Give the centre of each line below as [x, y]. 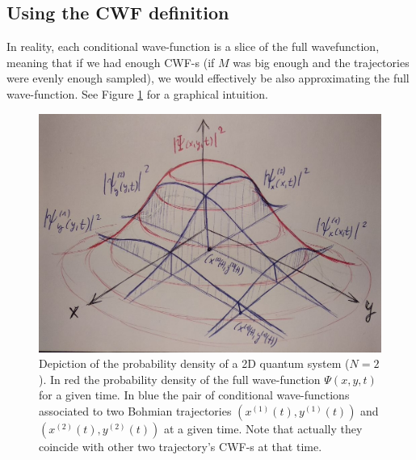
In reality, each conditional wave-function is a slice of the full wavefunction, [193, 46]
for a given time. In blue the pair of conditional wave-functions [194, 395]
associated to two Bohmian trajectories [135, 411]
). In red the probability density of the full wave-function [180, 379]
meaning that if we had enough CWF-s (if [111, 62]
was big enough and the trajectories [321, 62]
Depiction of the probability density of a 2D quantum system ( [194, 363]
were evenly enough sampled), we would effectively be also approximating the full [208, 78]
